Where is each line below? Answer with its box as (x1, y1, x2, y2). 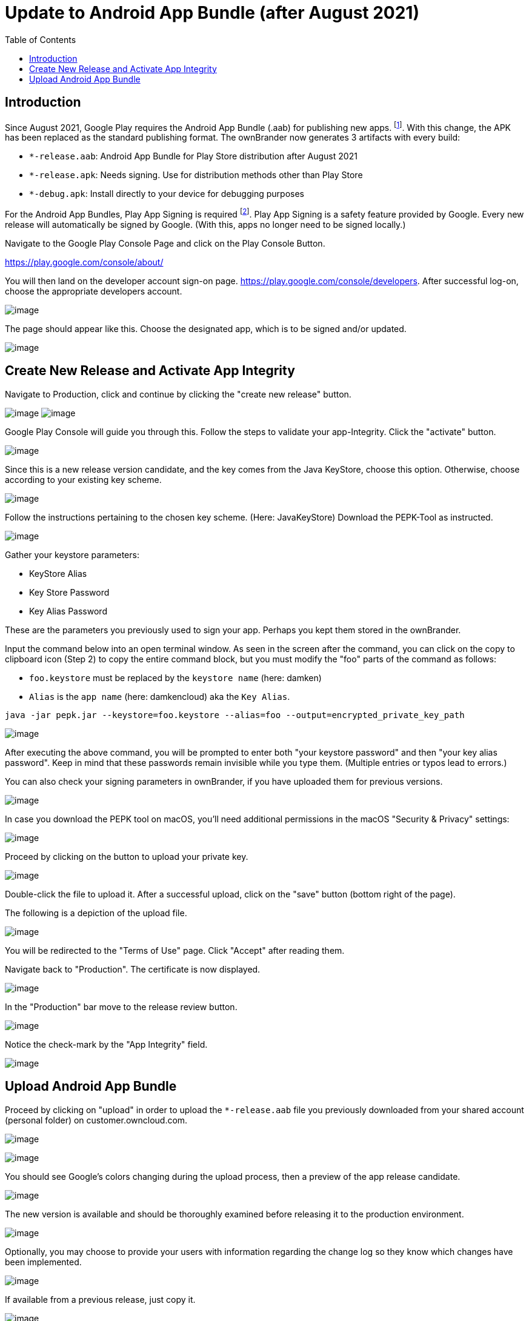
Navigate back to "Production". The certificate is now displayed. (5, 963, 261, 974)
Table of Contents (5, 34, 76, 45)
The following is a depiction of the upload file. (5, 907, 187, 918)
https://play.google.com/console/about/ (5, 256, 164, 267)
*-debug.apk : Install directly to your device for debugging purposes (29, 188, 304, 199)
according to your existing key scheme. (5, 474, 162, 485)
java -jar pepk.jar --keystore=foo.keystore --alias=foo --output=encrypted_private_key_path (5, 710, 465, 720)
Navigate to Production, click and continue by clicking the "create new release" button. (5, 388, 351, 399)
